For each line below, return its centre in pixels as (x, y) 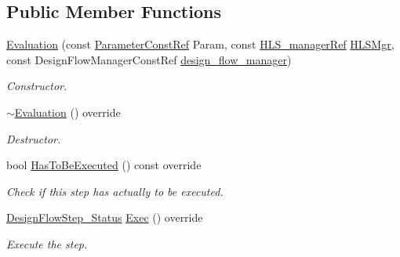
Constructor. (37, 86)
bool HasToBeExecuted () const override (104, 165)
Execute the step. (47, 243)
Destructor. (34, 138)
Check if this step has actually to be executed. (115, 191)
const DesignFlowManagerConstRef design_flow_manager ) (149, 59)
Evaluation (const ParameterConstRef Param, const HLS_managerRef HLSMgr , (200, 44)
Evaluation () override (67, 112)
